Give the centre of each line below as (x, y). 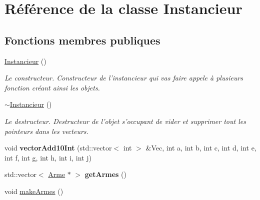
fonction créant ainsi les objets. (52, 87)
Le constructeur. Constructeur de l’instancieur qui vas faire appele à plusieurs (124, 78)
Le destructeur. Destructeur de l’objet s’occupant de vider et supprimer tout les (125, 121)
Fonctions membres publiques (82, 40)
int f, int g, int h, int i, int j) (48, 157)
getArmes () (105, 174)
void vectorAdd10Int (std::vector (58, 148)
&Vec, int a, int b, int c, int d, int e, (201, 148)
